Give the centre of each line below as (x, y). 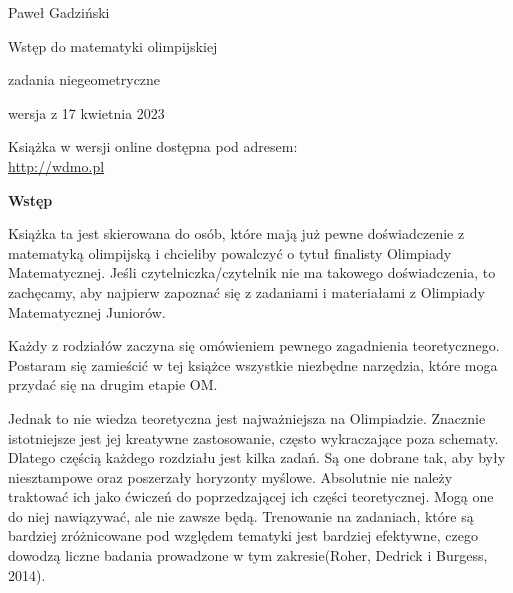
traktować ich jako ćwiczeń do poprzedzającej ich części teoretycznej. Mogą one (251, 496)
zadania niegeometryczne (84, 79)
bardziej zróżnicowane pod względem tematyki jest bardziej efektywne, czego (243, 535)
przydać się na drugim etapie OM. (113, 384)
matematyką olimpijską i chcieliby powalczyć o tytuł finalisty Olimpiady (230, 252)
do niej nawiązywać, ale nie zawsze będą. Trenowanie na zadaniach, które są (241, 515)
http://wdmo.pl (56, 165)
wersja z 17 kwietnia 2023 (86, 112)
